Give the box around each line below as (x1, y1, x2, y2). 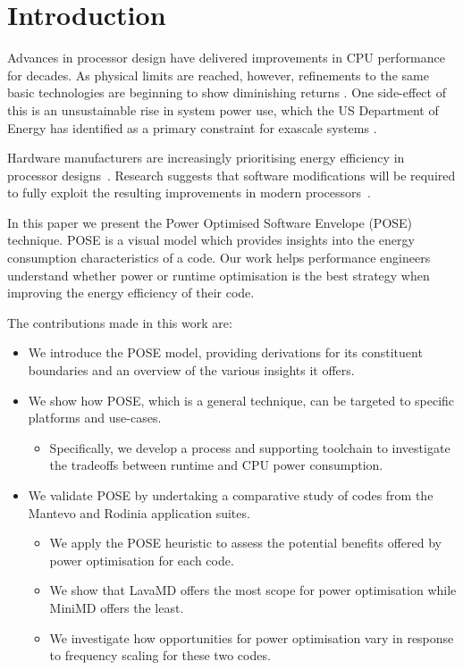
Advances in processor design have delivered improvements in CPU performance (7, 48, 445, 67)
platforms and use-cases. (28, 408, 162, 427)
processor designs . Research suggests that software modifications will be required (7, 165, 456, 184)
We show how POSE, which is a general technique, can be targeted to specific (28, 390, 455, 409)
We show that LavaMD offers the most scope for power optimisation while (49, 581, 457, 599)
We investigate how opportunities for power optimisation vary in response (49, 628, 454, 647)
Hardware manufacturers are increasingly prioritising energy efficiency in (7, 148, 405, 167)
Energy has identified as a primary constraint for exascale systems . (7, 118, 377, 137)
